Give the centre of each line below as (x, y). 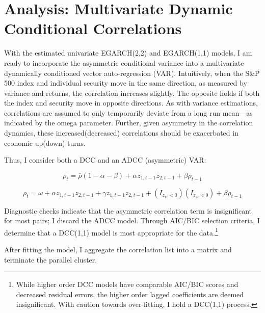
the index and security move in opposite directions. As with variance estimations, (131, 103)
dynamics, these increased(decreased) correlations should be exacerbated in (121, 133)
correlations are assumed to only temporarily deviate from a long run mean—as (128, 112)
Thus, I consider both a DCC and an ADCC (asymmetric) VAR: (105, 160)
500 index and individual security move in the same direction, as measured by (126, 83)
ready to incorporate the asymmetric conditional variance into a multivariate (124, 62)
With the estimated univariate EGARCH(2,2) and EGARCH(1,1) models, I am (128, 53)
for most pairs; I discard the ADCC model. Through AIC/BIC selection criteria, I (132, 220)
